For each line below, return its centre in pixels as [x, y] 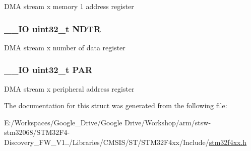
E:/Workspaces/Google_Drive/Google [63, 122]
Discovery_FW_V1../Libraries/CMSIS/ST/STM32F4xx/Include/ [107, 142]
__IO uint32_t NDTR [52, 28]
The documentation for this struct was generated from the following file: [116, 105]
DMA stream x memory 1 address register [69, 6]
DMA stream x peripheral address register [69, 88]
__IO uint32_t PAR [48, 70]
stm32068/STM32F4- [37, 132]
